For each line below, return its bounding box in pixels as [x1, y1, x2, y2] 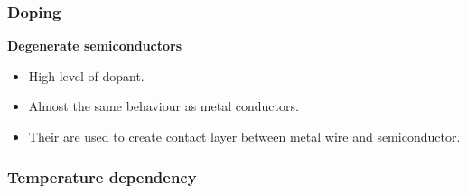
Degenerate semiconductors [7, 36, 182, 55]
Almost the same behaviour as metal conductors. [28, 96, 299, 115]
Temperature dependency [7, 165, 197, 188]
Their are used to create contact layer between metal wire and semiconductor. [28, 127, 461, 145]
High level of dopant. [28, 66, 145, 85]
